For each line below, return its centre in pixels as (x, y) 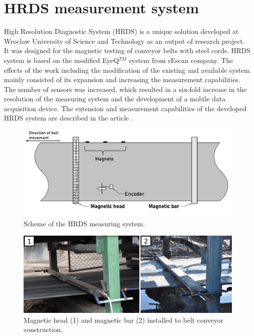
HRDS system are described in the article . (69, 118)
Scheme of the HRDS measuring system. (84, 224)
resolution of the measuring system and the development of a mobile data (115, 99)
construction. (43, 329)
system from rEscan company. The (181, 60)
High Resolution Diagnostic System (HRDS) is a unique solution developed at (121, 31)
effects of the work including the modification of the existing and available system (127, 70)
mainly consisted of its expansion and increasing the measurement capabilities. (122, 79)
